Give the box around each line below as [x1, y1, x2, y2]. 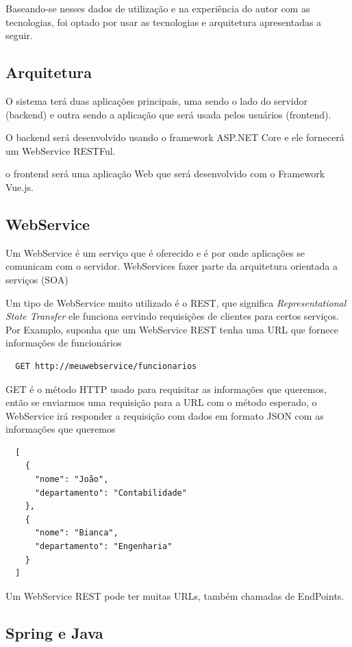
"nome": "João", [34, 474, 109, 485]
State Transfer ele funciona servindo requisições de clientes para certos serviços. [5, 309, 339, 323]
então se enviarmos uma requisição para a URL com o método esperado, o [5, 395, 317, 409]
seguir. [5, 28, 33, 42]
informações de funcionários [5, 335, 122, 350]
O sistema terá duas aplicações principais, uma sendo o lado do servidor [5, 93, 307, 107]
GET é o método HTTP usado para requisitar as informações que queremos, [5, 381, 327, 396]
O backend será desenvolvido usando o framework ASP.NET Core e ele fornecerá [5, 130, 344, 144]
